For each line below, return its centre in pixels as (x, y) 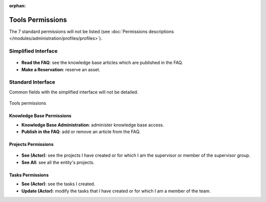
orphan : (17, 6)
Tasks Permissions (29, 175)
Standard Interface (32, 82)
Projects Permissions (31, 144)
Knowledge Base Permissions (40, 116)
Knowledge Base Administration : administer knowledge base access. (93, 125)
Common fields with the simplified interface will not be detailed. (74, 92)
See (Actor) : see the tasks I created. (58, 184)
